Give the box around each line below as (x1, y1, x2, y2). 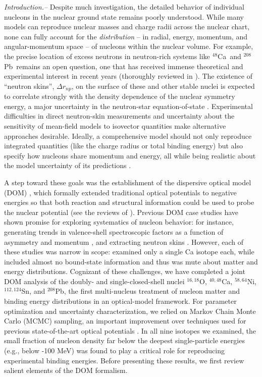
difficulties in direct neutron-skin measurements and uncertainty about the (4, 111, 235, 121)
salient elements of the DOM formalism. (4, 365, 128, 375)
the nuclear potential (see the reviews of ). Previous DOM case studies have (4, 206, 239, 217)
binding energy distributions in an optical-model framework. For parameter (4, 296, 237, 306)
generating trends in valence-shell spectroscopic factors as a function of (4, 226, 224, 237)
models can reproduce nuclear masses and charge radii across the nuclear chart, (4, 21, 250, 32)
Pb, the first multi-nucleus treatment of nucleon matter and (55, 286, 240, 296)
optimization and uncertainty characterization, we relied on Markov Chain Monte (4, 305, 256, 316)
